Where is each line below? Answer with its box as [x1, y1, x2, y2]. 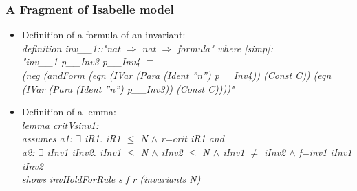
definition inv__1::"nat [21, 41, 120, 55]
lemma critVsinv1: [21, 117, 99, 132]
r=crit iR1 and [161, 131, 224, 146]
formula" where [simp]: [177, 41, 273, 55]
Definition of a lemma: [21, 104, 116, 119]
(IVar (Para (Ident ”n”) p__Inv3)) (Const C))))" [21, 81, 235, 95]
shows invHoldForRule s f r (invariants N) [21, 172, 201, 186]
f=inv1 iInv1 [299, 144, 352, 159]
